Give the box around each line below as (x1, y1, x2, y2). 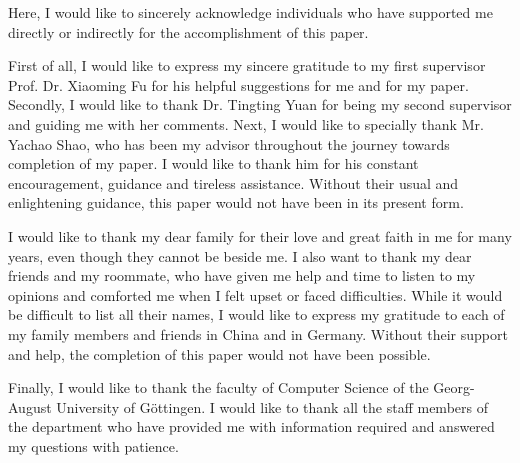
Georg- (433, 377, 475, 398)
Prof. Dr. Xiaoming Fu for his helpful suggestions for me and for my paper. (8, 74, 469, 95)
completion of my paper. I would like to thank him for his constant (8, 153, 419, 174)
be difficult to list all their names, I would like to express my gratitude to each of (8, 304, 505, 325)
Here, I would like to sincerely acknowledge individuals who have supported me (8, 2, 493, 22)
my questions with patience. (8, 435, 179, 456)
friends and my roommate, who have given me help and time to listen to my (8, 265, 476, 286)
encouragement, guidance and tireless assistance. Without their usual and (8, 172, 459, 193)
